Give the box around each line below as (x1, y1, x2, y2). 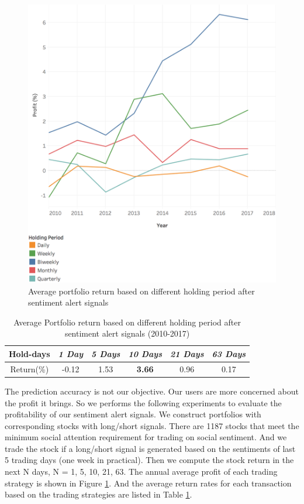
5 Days (91, 347, 120, 359)
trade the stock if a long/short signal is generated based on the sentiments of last (5, 442, 296, 454)
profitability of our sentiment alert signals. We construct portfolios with (5, 408, 261, 420)
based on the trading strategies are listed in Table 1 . (5, 488, 192, 500)
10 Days (128, 347, 162, 359)
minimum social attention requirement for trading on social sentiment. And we (5, 431, 287, 443)
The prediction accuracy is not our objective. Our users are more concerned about (5, 385, 299, 397)
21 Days (170, 347, 204, 359)
